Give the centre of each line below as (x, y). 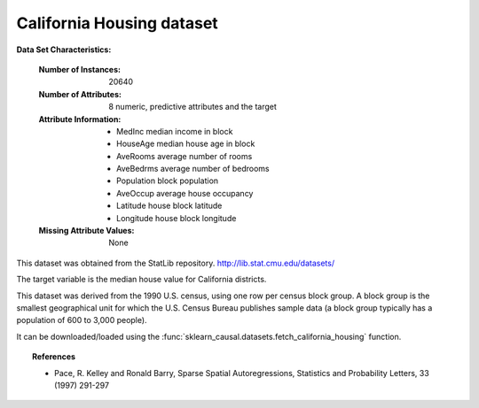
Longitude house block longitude (177, 218)
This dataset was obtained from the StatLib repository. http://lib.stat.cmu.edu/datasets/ (176, 263)
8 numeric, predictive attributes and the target (192, 107)
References (54, 357)
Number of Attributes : (80, 94)
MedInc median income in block (175, 131)
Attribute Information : (80, 119)
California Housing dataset (118, 23)
